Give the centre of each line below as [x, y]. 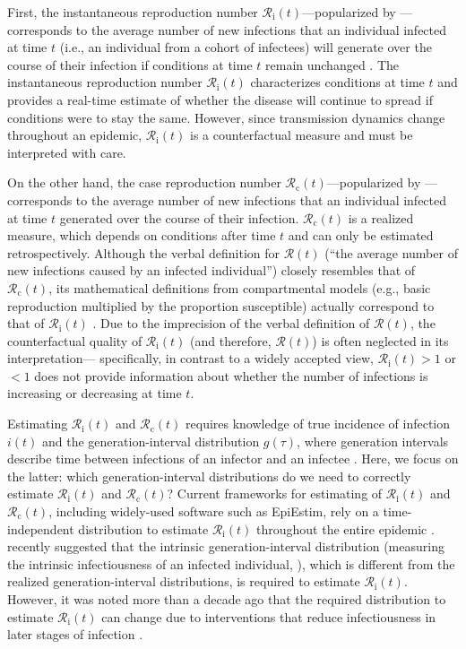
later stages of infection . [75, 634]
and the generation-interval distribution [151, 441]
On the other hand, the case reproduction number [144, 182]
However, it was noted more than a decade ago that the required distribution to [227, 599]
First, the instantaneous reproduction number [133, 12]
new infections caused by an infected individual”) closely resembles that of [211, 270]
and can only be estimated [361, 235]
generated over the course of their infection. [179, 217]
